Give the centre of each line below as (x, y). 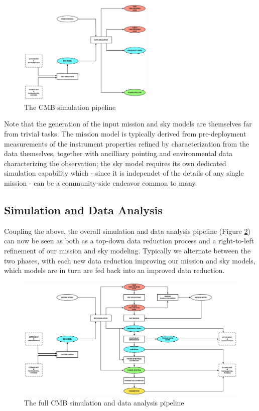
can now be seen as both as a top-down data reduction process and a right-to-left (129, 241)
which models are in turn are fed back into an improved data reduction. (114, 270)
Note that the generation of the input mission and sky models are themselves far (128, 124)
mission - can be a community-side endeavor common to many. (101, 182)
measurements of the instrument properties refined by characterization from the (127, 143)
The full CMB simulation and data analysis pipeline (104, 402)
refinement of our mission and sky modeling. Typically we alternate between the (127, 250)
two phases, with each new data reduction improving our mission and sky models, (130, 260)
